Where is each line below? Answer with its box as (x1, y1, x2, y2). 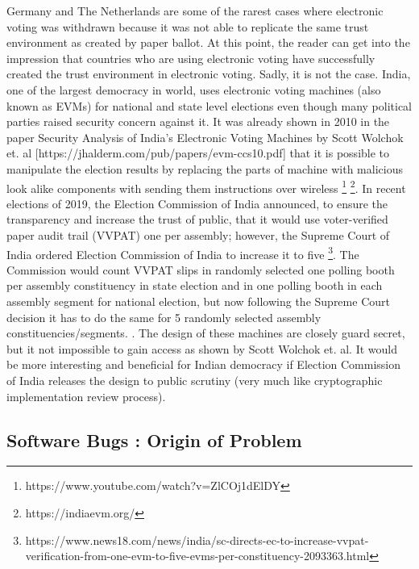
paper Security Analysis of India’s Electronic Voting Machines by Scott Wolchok (6, 128, 404, 145)
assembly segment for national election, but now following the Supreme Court (6, 293, 390, 309)
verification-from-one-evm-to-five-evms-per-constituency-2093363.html (25, 547, 370, 564)
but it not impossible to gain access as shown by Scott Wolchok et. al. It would (6, 340, 397, 357)
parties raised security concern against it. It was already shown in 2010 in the (6, 113, 390, 130)
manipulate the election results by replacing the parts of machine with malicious (6, 160, 403, 177)
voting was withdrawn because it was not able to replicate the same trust (6, 18, 369, 35)
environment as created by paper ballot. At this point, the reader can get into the (6, 34, 410, 51)
